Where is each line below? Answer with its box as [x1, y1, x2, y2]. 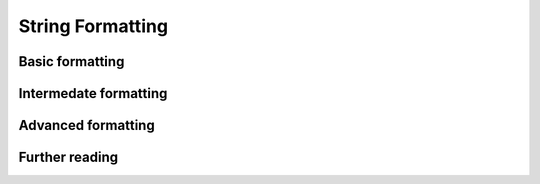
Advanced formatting [18, 117, 155, 134]
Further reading [18, 149, 119, 166]
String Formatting [18, 15, 169, 37]
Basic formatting [18, 53, 125, 70]
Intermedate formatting [18, 85, 168, 102]
